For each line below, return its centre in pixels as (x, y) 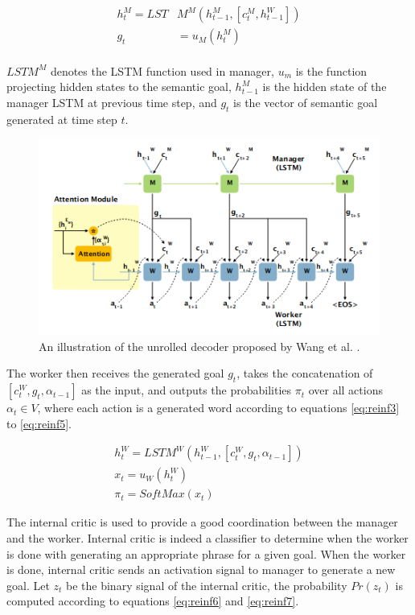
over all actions (345, 390)
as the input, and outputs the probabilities (187, 390)
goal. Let (28, 585)
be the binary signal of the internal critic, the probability (207, 585)
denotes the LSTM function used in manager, (162, 70)
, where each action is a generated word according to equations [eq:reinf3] (218, 408)
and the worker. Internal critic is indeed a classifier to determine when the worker (207, 538)
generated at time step (62, 119)
